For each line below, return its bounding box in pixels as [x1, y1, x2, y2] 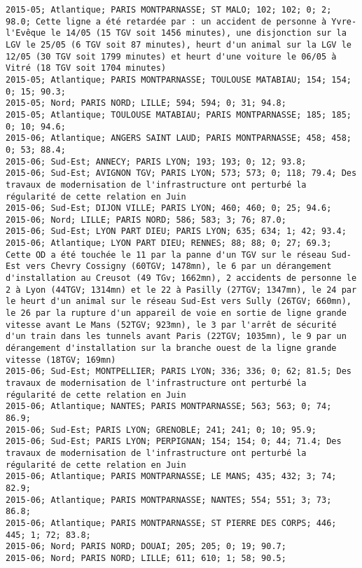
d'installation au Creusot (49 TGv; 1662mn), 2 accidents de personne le [6, 273, 357, 284]
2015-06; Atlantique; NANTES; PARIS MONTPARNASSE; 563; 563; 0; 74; [6, 401, 332, 412]
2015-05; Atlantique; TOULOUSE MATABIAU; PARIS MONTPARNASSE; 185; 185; [6, 109, 351, 120]
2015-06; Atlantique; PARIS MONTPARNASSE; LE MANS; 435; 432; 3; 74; [6, 471, 337, 482]
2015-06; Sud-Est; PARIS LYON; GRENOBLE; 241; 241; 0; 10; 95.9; [6, 424, 316, 435]
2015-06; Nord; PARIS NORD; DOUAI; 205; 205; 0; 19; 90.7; [6, 541, 286, 552]
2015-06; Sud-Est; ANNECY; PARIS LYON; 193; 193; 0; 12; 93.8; [6, 156, 307, 167]
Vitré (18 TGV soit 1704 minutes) [6, 63, 167, 74]
